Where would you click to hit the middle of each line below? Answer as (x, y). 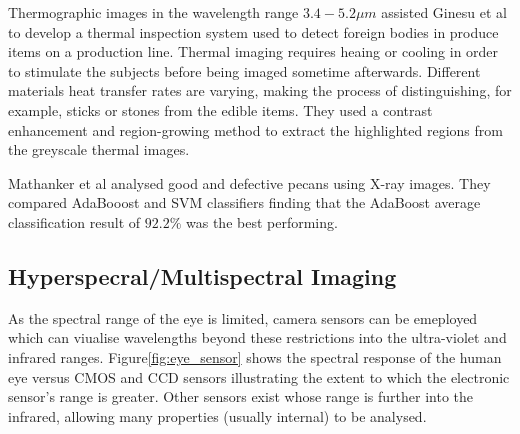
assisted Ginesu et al (444, 12)
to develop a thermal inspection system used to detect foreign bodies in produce (253, 31)
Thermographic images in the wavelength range (153, 12)
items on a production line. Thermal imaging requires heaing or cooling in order (253, 51)
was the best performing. (262, 221)
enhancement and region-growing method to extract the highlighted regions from (255, 129)
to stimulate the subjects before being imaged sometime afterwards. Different (244, 70)
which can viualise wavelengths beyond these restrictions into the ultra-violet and (257, 337)
